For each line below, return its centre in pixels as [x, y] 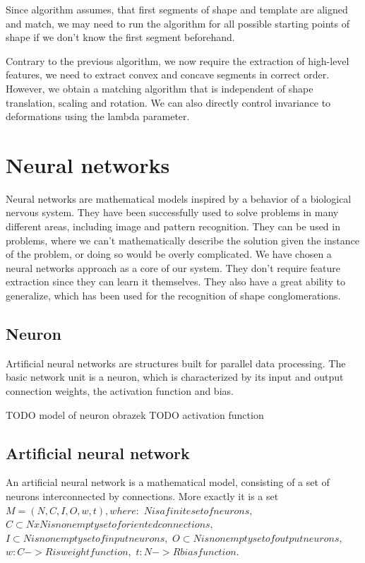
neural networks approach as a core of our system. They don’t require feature [173, 267]
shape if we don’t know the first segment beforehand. [120, 37]
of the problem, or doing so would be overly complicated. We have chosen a [169, 254]
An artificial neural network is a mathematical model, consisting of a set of [168, 482]
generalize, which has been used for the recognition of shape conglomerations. [173, 296]
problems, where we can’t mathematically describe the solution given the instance [182, 240]
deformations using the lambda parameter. [98, 116]
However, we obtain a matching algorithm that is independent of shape [160, 88]
